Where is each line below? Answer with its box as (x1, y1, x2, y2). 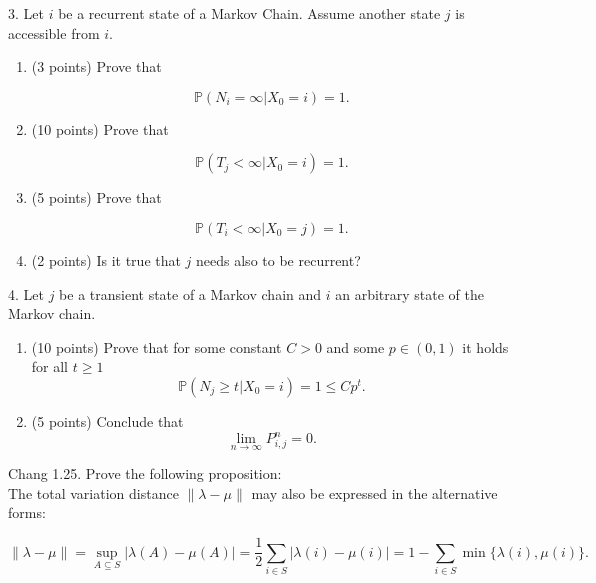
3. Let (8, 3, 44, 23)
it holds (462, 336, 509, 357)
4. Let (8, 283, 44, 304)
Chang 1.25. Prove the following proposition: (8, 463, 282, 484)
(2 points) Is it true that (31, 249, 181, 270)
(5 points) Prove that (31, 187, 162, 208)
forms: (8, 502, 46, 523)
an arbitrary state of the (335, 283, 484, 304)
